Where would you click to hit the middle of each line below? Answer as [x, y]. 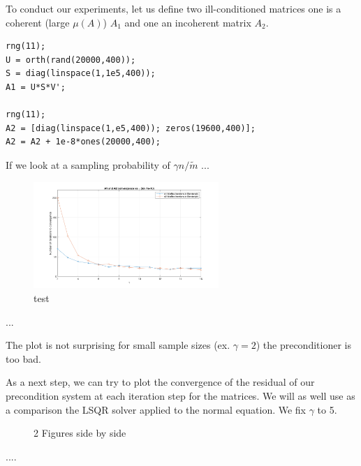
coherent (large [38, 22]
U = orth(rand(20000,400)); [71, 60]
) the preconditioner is [303, 345]
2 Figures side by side [80, 433]
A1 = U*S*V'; [36, 87]
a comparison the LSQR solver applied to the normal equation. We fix [156, 409]
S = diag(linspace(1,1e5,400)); [81, 74]
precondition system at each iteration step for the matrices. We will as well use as [180, 396]
